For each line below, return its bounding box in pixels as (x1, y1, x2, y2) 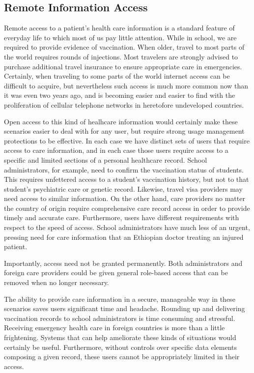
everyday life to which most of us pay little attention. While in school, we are (4, 32, 237, 42)
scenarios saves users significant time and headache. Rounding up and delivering (4, 303, 245, 314)
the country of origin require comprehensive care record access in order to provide (4, 202, 250, 213)
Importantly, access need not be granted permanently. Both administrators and (4, 258, 243, 268)
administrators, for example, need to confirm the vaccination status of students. (4, 164, 244, 174)
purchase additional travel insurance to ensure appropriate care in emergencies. (4, 61, 242, 71)
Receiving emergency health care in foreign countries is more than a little (4, 322, 225, 333)
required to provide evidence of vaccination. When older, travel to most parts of (4, 42, 245, 52)
